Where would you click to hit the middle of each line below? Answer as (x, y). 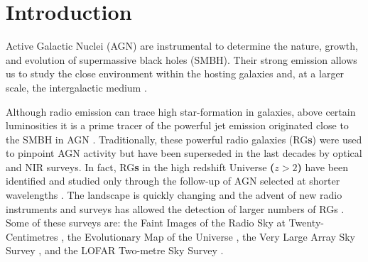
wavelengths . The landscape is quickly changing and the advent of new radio (174, 195)
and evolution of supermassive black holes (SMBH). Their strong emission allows (182, 59)
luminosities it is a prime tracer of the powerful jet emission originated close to (177, 125)
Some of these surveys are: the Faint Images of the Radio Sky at (146, 223)
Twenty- (306, 223)
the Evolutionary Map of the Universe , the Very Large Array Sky (211, 236)
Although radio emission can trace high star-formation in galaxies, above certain (181, 111)
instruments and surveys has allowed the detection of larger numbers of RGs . (175, 208)
